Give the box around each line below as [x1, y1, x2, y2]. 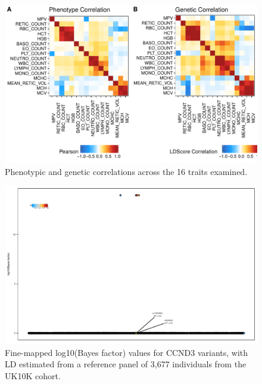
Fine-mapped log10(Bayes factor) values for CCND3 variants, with [5, 346, 248, 358]
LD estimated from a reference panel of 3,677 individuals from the [5, 358, 247, 370]
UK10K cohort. [5, 369, 61, 382]
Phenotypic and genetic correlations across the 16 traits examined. [5, 165, 248, 177]
